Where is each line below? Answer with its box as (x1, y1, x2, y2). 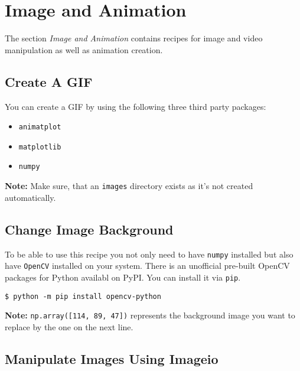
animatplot (18, 123, 61, 132)
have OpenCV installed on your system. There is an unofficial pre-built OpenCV (5, 259, 290, 272)
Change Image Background (5, 220, 174, 238)
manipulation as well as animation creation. (5, 43, 163, 56)
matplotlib (18, 142, 61, 151)
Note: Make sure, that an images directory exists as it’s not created (5, 180, 253, 192)
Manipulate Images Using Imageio (5, 349, 219, 367)
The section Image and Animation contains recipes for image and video (5, 32, 263, 44)
